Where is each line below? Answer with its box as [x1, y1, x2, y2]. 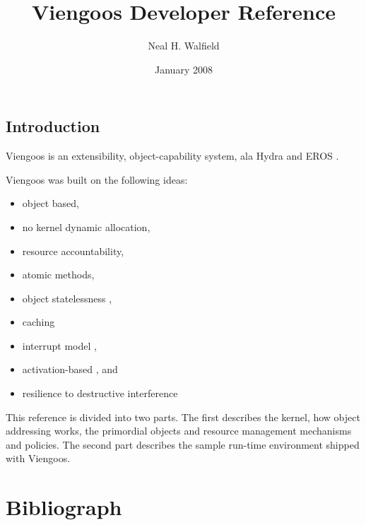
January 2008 [155, 61, 213, 76]
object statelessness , [22, 290, 112, 305]
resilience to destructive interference [22, 386, 178, 401]
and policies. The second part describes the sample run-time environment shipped [6, 437, 360, 452]
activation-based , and [22, 362, 118, 377]
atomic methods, [22, 267, 95, 282]
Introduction [6, 115, 100, 137]
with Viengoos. [6, 451, 71, 466]
